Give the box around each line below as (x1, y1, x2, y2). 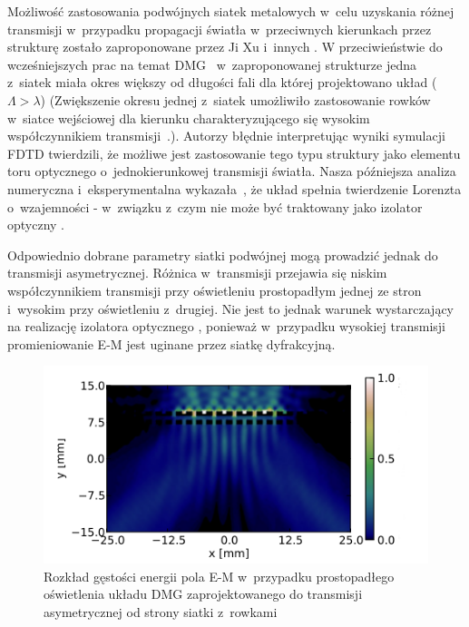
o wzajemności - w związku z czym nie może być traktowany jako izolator (7, 197, 423, 216)
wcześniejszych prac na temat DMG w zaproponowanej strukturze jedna (7, 54, 417, 73)
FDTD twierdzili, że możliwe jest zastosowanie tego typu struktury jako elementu (7, 143, 461, 162)
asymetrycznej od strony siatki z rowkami (44, 602, 278, 621)
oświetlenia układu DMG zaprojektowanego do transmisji (44, 584, 363, 603)
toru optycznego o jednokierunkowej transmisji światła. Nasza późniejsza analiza (7, 162, 456, 181)
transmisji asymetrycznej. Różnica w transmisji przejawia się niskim (7, 263, 387, 282)
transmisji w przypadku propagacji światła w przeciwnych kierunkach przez (7, 19, 432, 38)
